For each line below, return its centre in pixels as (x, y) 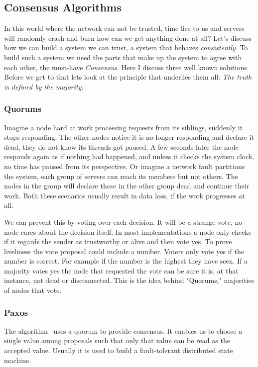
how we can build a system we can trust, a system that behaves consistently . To (126, 47)
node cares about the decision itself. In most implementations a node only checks (128, 231)
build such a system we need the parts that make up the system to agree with (123, 57)
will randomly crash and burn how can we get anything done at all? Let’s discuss (128, 38)
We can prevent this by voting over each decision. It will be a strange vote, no (123, 222)
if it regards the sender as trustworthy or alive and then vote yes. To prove (118, 241)
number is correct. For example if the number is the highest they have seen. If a (126, 261)
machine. (18, 360)
